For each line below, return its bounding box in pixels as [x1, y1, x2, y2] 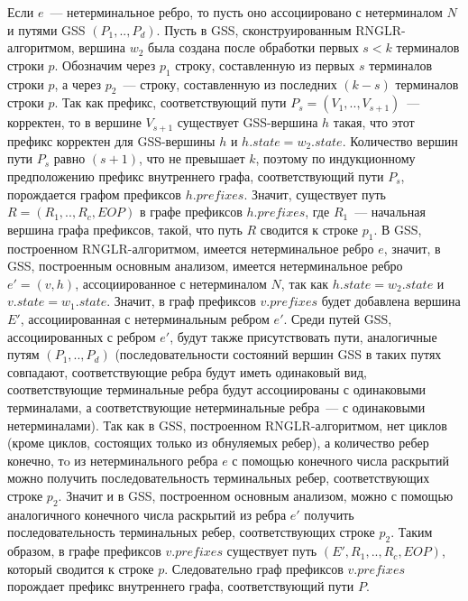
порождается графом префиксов [7, 184, 181, 203]
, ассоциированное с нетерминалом [75, 273, 267, 292]
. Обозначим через [54, 55, 156, 74]
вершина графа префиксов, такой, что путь [7, 219, 243, 238]
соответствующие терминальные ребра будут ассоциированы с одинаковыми [7, 380, 427, 399]
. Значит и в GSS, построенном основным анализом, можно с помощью [58, 485, 454, 504]
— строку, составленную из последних [123, 74, 337, 93]
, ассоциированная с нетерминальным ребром [20, 309, 270, 328]
